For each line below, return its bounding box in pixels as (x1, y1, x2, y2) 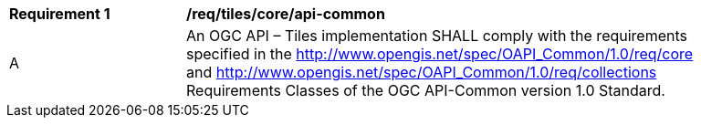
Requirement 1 (9, 5, 110, 23)
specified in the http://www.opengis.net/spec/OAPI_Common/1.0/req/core (186, 45, 694, 63)
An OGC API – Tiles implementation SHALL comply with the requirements (186, 26, 687, 45)
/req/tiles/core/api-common (186, 5, 385, 23)
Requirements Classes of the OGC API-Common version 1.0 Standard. (186, 81, 665, 99)
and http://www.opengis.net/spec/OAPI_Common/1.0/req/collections (186, 63, 657, 81)
